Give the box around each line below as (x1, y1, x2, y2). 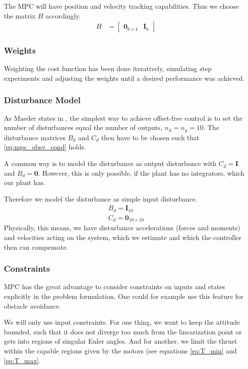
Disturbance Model (4, 93, 81, 106)
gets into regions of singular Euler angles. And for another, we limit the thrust (4, 336, 237, 346)
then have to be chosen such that (101, 132, 200, 142)
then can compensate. (4, 241, 68, 252)
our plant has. (4, 177, 46, 187)
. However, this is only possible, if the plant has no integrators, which (38, 167, 245, 178)
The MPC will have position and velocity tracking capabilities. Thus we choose (4, 1, 239, 11)
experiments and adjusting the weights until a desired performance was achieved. (4, 73, 245, 83)
